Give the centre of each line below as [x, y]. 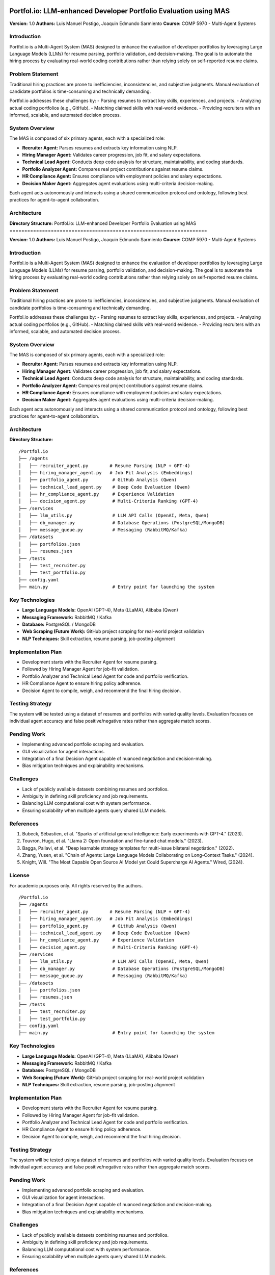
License [20, 876]
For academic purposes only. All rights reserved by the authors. [76, 885]
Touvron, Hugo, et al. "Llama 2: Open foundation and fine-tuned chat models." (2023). [113, 841]
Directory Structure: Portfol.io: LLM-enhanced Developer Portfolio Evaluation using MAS [103, 223]
